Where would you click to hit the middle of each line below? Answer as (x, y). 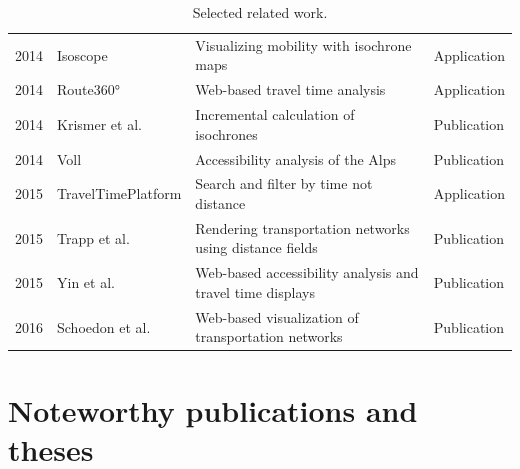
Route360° (88, 89)
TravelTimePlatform (119, 193)
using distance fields (256, 247)
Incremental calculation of (275, 114)
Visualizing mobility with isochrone (303, 44)
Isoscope (82, 54)
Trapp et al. (93, 237)
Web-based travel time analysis (290, 89)
